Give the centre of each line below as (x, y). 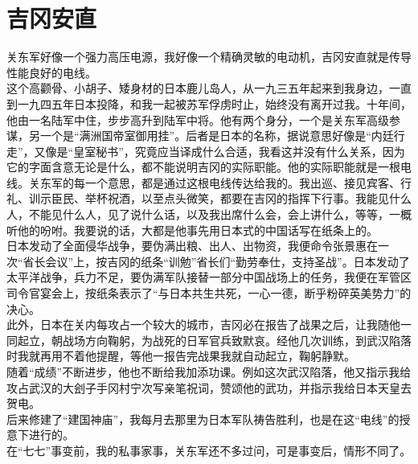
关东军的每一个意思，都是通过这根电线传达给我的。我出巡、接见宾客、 (214, 182)
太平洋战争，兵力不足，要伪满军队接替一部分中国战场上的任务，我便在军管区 (209, 277)
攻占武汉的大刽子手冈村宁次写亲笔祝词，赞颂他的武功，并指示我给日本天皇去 (209, 387)
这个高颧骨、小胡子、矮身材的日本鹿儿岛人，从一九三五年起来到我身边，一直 (209, 88)
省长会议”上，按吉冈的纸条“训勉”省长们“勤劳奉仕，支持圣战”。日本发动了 (216, 261)
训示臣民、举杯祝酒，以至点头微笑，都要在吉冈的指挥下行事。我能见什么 (220, 198)
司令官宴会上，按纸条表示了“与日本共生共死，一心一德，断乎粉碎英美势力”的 (209, 293)
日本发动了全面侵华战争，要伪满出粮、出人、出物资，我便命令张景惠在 (192, 246)
